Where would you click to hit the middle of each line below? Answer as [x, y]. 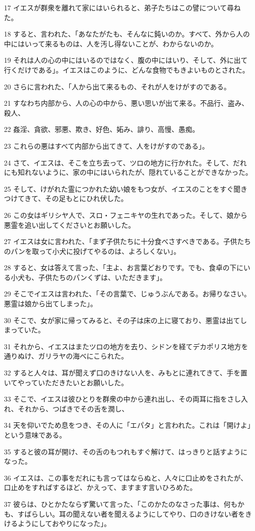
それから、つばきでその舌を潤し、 [73, 408]
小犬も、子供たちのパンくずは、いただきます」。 [89, 277]
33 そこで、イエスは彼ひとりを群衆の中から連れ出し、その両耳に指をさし [123, 399]
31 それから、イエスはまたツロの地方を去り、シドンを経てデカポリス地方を [126, 346]
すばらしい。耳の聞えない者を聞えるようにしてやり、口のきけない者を [131, 513]
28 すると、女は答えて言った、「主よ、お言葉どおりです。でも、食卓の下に [124, 267]
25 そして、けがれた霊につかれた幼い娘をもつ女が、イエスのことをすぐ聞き [126, 188]
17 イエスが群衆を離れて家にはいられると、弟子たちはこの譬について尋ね [123, 7]
